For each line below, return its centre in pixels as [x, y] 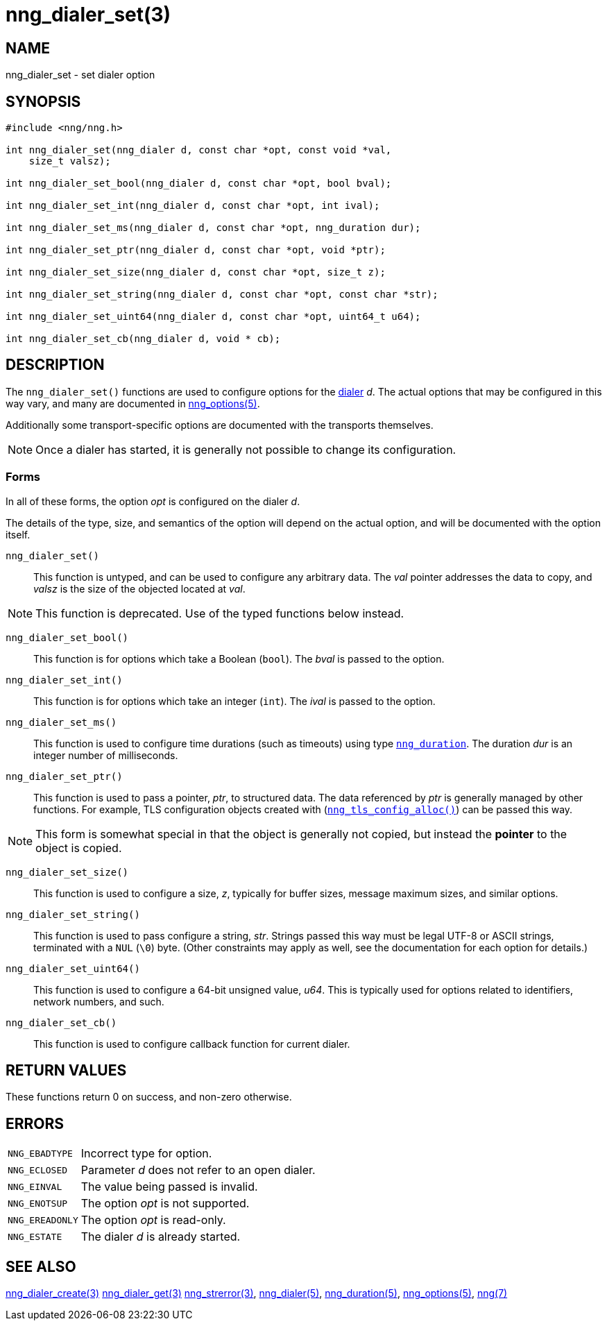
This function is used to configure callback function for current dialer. [192, 1044]
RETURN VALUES [66, 1071]
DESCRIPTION [55, 365]
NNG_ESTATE [35, 1236]
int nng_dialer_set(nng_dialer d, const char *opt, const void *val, [199, 150]
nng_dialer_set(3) [88, 15]
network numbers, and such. [99, 1001]
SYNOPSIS [43, 101]
